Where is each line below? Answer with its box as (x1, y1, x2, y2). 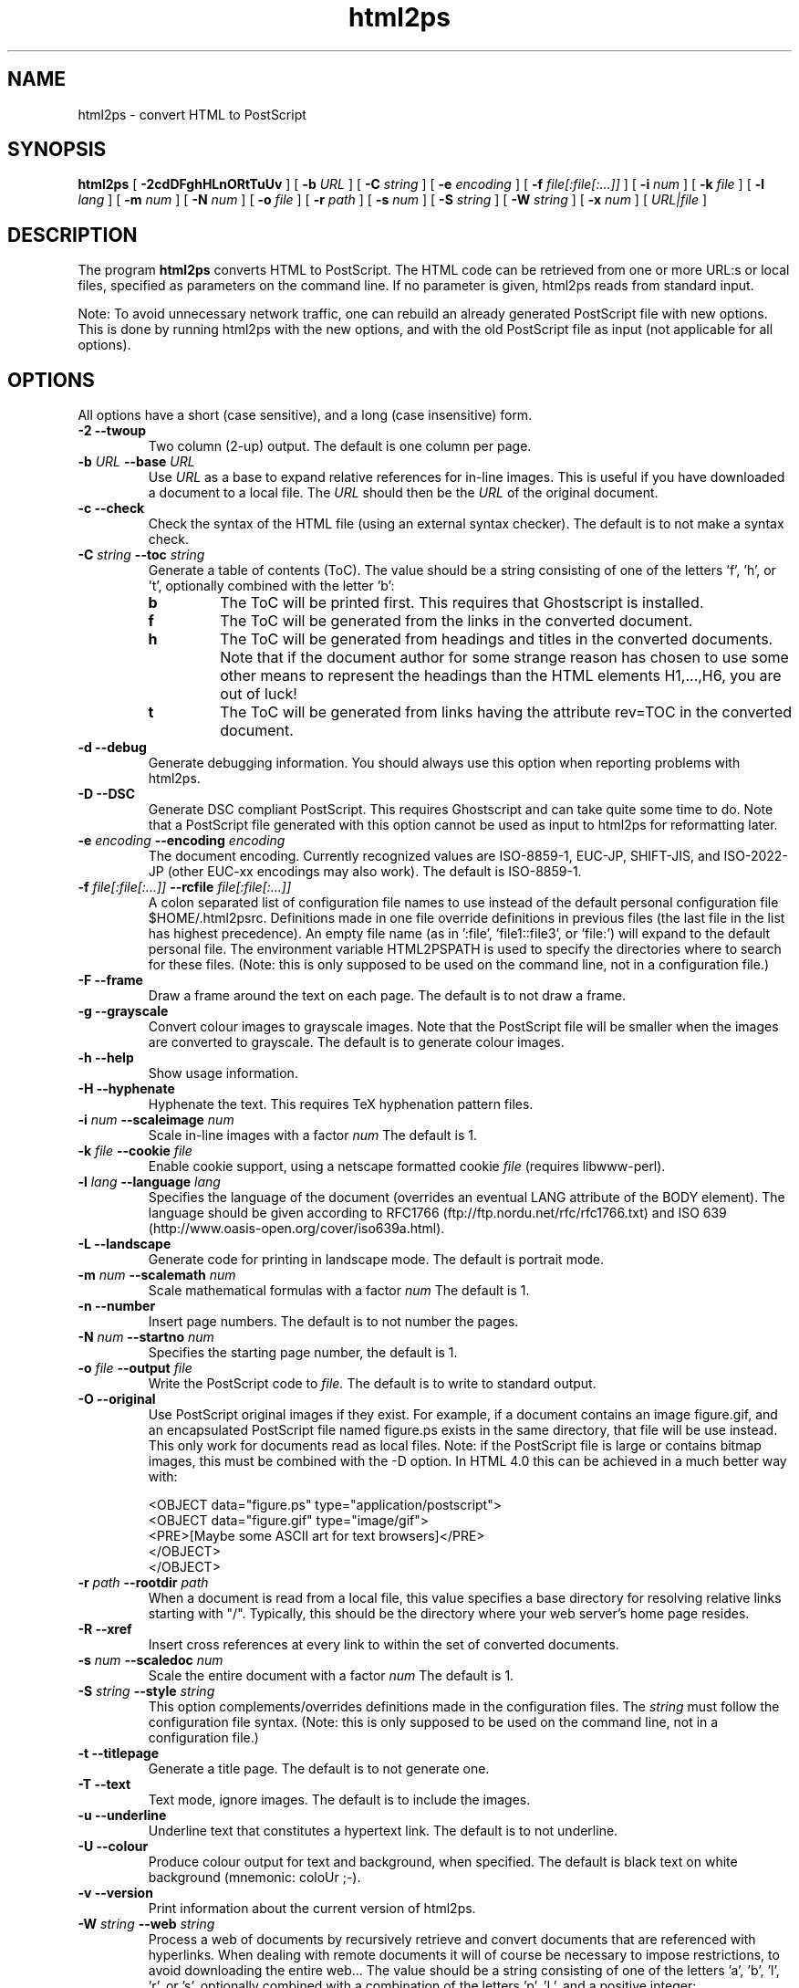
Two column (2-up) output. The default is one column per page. (148, 438, 532, 455)
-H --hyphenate (78, 1081, 175, 1097)
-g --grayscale (78, 1003, 169, 1020)
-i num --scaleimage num (78, 1112, 234, 1128)
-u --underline (78, 1807, 167, 1824)
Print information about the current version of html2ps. (148, 1900, 476, 1917)
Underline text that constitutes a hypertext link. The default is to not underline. (148, 1823, 618, 1839)
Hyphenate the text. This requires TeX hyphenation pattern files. (148, 1096, 534, 1113)
